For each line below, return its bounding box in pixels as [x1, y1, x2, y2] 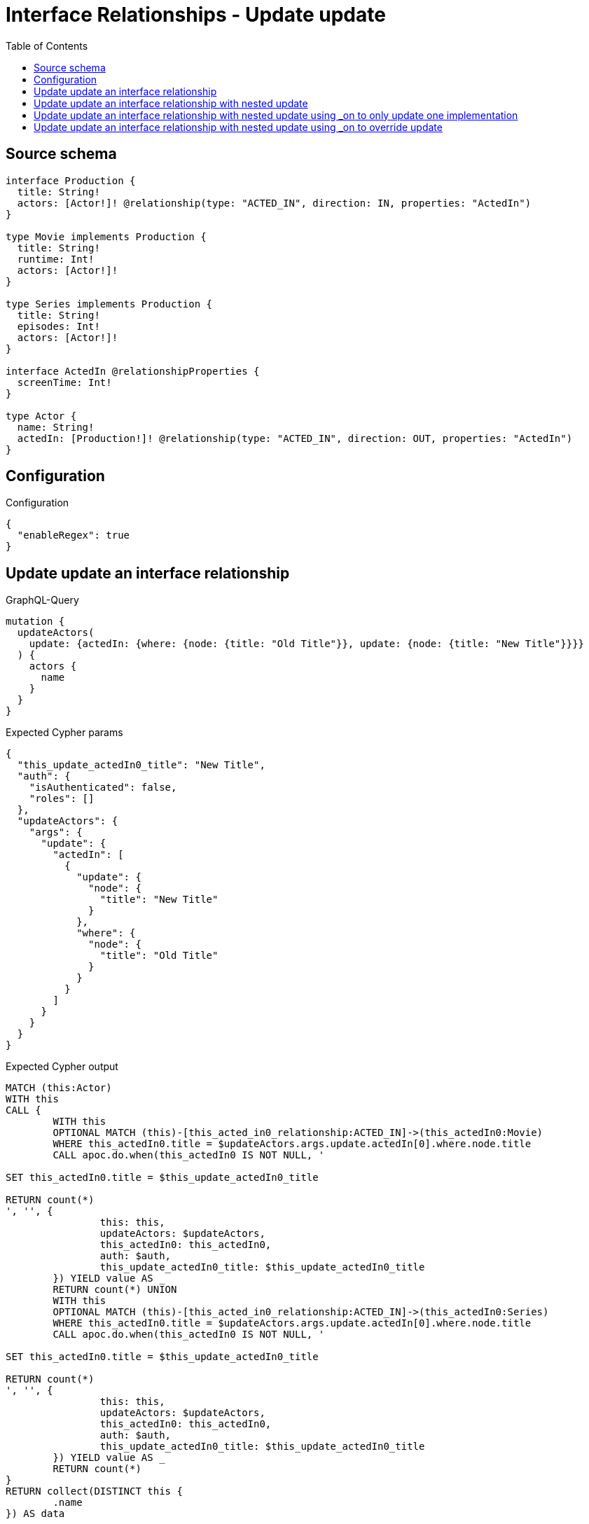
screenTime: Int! [17, 376, 112, 388]
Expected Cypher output [6, 1060, 118, 1073]
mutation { [6, 616, 65, 628]
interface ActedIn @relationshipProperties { [6, 365, 260, 377]
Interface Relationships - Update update [6, 3, 386, 27]
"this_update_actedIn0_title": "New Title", [17, 759, 265, 771]
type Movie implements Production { [6, 230, 207, 242]
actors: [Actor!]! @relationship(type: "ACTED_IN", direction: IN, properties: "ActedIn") [17, 197, 532, 209]
